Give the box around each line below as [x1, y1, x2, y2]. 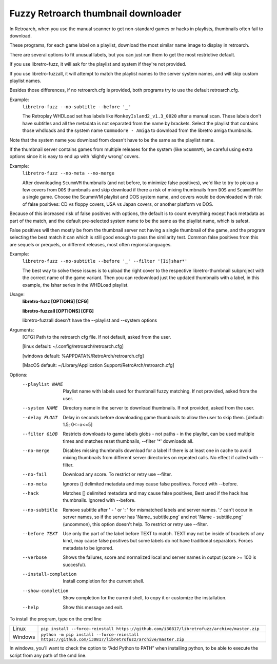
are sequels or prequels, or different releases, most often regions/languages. [9, 241, 172, 247]
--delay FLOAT [22, 415, 58, 420]
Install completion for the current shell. [63, 578, 145, 584]
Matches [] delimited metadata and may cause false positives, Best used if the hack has [63, 490, 248, 496]
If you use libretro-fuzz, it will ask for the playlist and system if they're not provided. [9, 61, 187, 67]
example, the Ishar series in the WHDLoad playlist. [22, 282, 129, 288]
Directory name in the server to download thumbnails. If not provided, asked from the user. [63, 405, 255, 411]
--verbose [22, 555, 47, 560]
